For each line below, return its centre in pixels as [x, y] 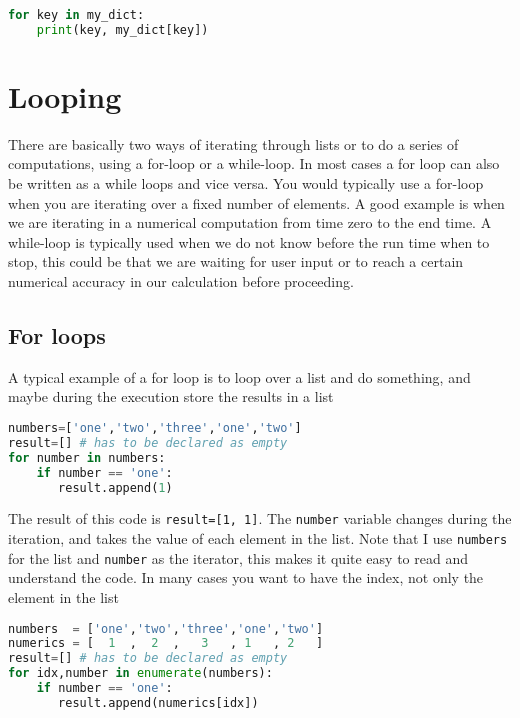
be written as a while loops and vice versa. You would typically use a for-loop [246, 183]
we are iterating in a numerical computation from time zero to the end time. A [250, 222]
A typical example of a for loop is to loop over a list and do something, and [239, 376]
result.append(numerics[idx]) [158, 702]
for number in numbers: [87, 457]
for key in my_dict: [76, 15]
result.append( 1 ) [115, 487]
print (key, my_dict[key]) [122, 29]
